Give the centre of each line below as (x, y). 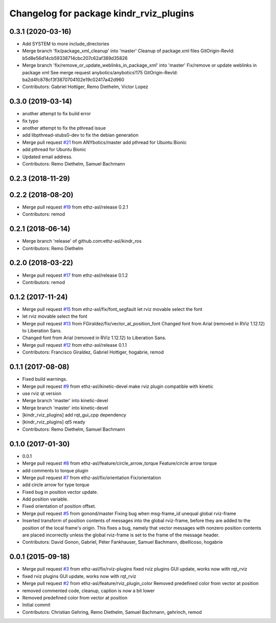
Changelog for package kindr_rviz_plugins (102, 13)
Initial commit (36, 605)
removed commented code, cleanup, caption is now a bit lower (89, 590)
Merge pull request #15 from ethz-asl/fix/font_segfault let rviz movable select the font (112, 309)
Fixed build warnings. (45, 379)
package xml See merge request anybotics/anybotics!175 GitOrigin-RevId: (100, 72)
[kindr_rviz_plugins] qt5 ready (54, 422)
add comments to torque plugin (55, 470)
